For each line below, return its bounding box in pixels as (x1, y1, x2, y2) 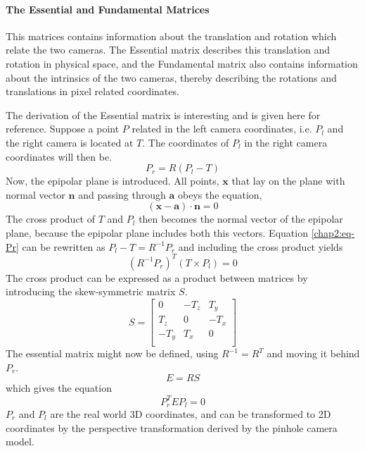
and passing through (78, 187, 166, 202)
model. (6, 434, 34, 449)
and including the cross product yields (178, 239, 343, 254)
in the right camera (244, 135, 328, 149)
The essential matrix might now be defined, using (6, 346, 219, 361)
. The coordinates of (142, 135, 229, 149)
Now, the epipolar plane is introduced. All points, (6, 173, 219, 188)
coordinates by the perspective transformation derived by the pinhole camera (6, 420, 338, 435)
